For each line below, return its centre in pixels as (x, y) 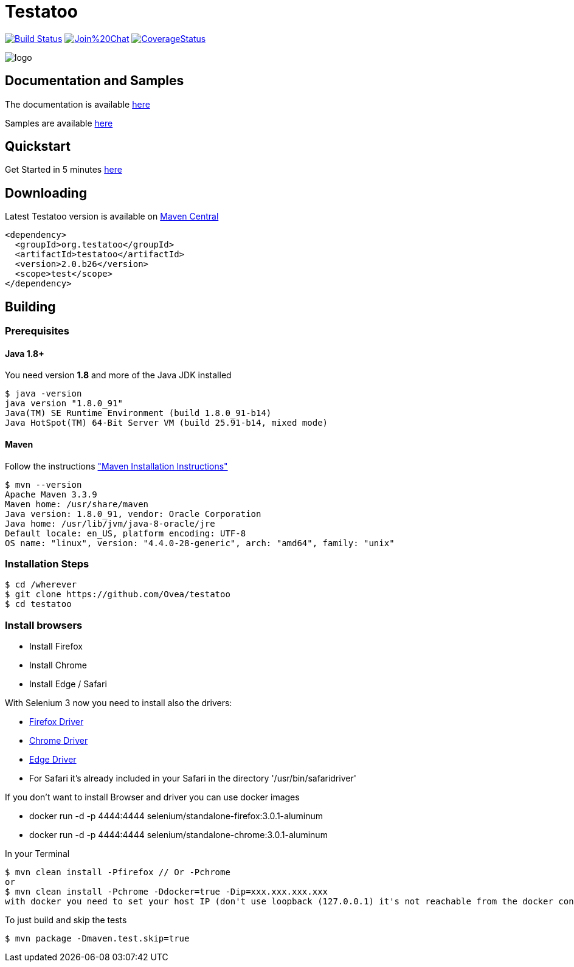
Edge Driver (53, 760)
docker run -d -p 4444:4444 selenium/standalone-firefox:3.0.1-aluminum (176, 816)
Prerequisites (37, 331)
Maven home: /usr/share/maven (77, 504)
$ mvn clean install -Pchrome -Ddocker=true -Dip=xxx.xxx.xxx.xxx (167, 892)
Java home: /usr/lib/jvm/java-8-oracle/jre (110, 523)
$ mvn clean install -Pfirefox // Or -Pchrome (118, 872)
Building (30, 307)
